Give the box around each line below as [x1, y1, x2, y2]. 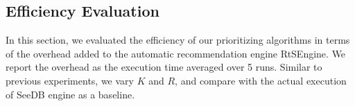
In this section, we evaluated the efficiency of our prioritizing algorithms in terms [6, 33, 350, 47]
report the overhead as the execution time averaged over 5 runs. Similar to [6, 60, 322, 74]
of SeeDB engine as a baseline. [6, 87, 135, 101]
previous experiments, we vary [6, 73, 134, 87]
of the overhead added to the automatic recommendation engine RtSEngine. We [6, 46, 346, 60]
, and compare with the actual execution [175, 73, 347, 87]
